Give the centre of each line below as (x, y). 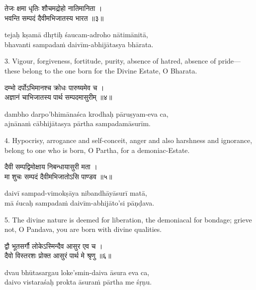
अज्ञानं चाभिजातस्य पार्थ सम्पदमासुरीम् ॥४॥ (58, 97)
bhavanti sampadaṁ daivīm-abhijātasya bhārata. (79, 44)
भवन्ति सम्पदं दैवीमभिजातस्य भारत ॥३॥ (54, 18)
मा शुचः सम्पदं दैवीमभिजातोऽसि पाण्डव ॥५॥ (58, 176)
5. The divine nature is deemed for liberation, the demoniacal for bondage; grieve (128, 219)
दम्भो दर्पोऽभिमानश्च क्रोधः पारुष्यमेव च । (54, 87)
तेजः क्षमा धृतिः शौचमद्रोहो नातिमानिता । (53, 8)
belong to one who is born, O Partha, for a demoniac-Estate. (97, 150)
